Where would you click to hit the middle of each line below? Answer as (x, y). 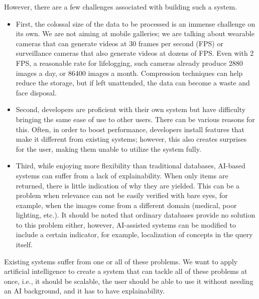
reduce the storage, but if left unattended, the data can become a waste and (133, 83)
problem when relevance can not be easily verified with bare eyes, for (122, 195)
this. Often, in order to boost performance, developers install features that (130, 129)
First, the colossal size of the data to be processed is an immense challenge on (136, 23)
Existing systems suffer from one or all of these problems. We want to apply (121, 261)
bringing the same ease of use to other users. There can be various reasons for (135, 119)
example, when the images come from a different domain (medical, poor (126, 205)
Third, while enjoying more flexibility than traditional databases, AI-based (131, 166)
